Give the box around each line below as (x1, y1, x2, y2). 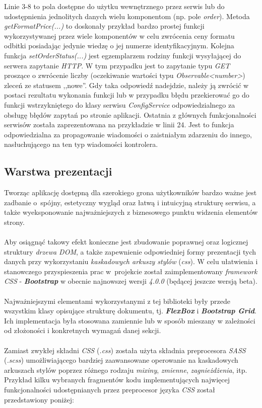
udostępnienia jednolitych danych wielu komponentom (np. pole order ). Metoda (4, 11, 250, 21)
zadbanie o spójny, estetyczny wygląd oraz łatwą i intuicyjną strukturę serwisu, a (4, 197, 256, 207)
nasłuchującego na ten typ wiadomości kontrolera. (4, 139, 158, 149)
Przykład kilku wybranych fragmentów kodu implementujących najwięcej (4, 374, 230, 385)
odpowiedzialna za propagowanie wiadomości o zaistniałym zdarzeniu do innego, (4, 129, 252, 139)
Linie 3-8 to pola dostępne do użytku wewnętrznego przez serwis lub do (4, 1, 225, 11)
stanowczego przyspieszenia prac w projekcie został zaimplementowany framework (4, 266, 257, 276)
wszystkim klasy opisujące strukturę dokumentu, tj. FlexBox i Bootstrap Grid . (4, 305, 256, 316)
